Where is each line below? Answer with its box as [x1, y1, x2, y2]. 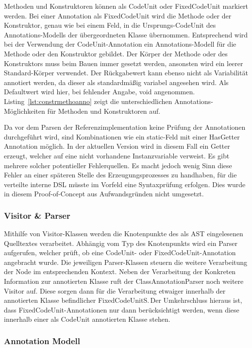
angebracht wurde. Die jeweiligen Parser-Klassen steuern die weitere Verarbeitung [4, 257, 248, 267]
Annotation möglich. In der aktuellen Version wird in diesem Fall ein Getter [4, 141, 230, 151]
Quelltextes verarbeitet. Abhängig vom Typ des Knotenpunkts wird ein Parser [4, 238, 237, 248]
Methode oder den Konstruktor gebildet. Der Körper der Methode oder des [4, 48, 228, 58]
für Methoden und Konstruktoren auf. [47, 105, 161, 116]
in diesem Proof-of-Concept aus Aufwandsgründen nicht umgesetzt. [4, 189, 204, 199]
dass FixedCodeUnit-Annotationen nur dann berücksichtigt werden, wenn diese [4, 304, 239, 314]
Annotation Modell [4, 334, 80, 347]
